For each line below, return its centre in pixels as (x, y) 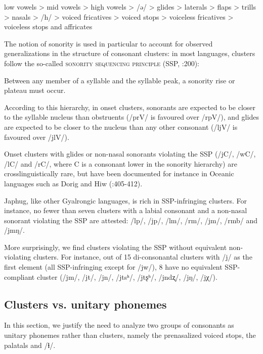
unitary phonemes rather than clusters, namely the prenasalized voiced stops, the (130, 335)
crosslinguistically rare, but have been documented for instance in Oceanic (119, 173)
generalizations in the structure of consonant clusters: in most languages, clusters (130, 53)
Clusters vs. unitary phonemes (85, 304)
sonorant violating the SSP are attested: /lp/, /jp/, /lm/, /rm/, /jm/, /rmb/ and (131, 220)
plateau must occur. (35, 90)
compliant (19, 276)
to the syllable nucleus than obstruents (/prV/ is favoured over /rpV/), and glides (131, 117)
